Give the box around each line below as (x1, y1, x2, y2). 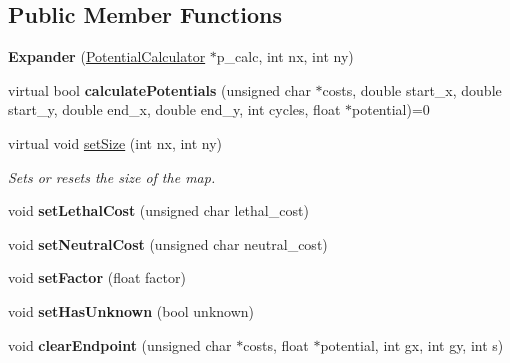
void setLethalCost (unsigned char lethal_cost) (8, 200, 309, 221)
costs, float (243, 334, 309, 355)
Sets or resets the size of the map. (8, 166, 216, 187)
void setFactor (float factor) (8, 267, 186, 288)
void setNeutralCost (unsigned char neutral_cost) (8, 233, 328, 254)
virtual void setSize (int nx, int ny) (8, 132, 223, 153)
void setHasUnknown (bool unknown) (8, 300, 255, 321)
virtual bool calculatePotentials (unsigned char (8, 79, 311, 100)
